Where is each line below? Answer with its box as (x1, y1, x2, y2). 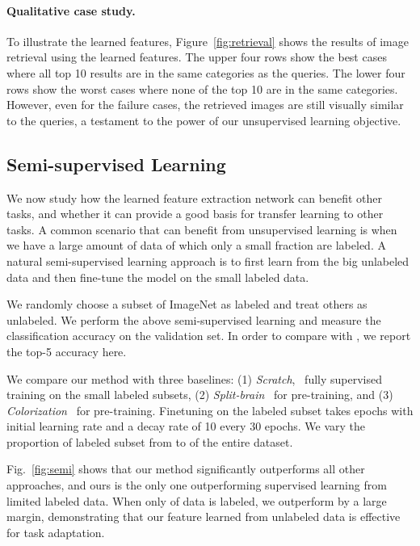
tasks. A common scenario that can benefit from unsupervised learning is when (6, 220, 397, 237)
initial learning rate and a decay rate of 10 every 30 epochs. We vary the (6, 418, 365, 435)
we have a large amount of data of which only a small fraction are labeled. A (6, 237, 386, 254)
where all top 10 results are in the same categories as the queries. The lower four (6, 64, 405, 81)
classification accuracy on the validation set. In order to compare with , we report (6, 327, 411, 344)
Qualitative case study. (6, 2, 136, 19)
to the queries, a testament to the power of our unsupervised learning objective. (6, 111, 401, 128)
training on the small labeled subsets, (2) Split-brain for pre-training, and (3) (6, 386, 393, 403)
